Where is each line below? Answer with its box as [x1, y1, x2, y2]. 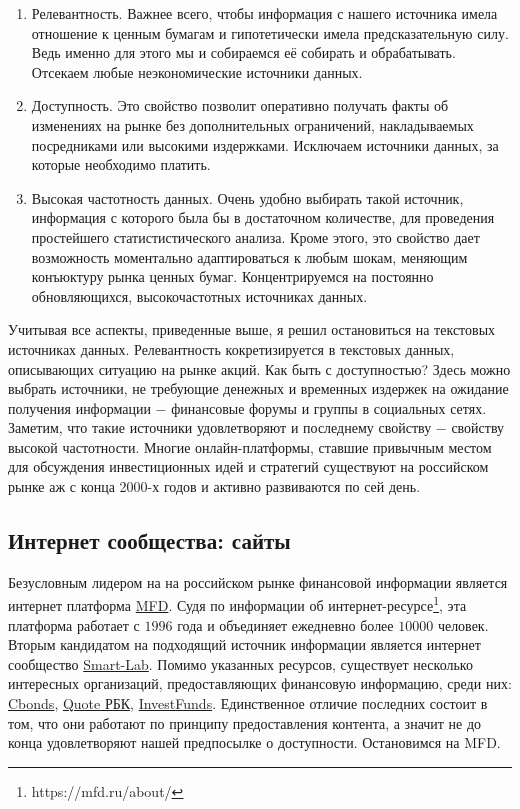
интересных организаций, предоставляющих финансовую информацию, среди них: [8, 673, 512, 694]
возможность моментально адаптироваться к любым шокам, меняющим [31, 246, 468, 267]
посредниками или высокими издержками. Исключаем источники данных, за [31, 134, 499, 155]
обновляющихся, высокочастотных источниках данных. [31, 285, 368, 306]
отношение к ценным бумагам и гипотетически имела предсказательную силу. [31, 22, 509, 43]
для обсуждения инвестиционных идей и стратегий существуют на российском [8, 456, 489, 477]
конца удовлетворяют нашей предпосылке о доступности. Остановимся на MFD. [8, 732, 501, 753]
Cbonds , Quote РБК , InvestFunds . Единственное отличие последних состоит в [8, 693, 488, 714]
